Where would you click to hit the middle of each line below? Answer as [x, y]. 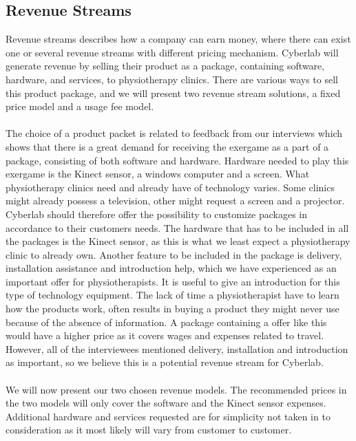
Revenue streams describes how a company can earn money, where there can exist [178, 39]
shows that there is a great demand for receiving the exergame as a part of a [167, 146]
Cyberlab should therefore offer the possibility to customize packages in [157, 214]
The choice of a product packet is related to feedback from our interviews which [174, 133]
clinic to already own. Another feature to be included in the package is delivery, [174, 254]
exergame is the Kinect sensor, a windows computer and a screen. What [158, 174]
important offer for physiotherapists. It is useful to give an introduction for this [173, 281]
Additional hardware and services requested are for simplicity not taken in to [168, 416]
